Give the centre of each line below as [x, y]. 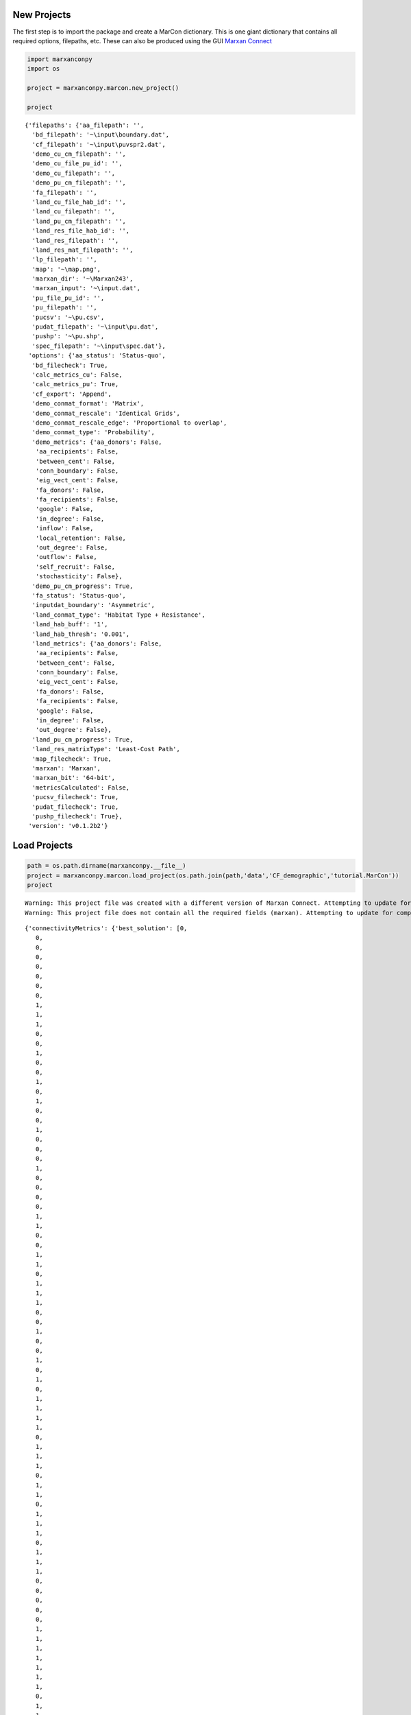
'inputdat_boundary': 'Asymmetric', [94, 605]
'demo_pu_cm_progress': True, [83, 586]
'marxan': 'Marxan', [66, 768]
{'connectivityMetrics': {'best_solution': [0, [106, 928]
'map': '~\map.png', [66, 269]
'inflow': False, [64, 529]
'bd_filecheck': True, [70, 365]
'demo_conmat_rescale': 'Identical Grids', [106, 413]
